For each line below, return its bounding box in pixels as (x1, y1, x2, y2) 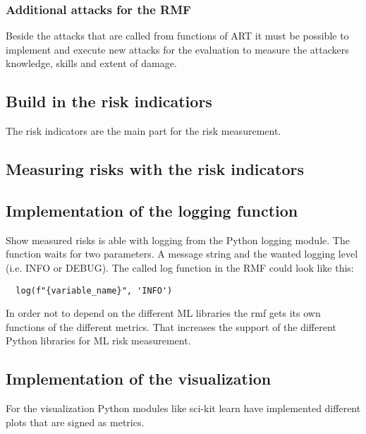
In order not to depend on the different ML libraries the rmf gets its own (6, 306, 321, 320)
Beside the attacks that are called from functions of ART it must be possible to (6, 28, 349, 43)
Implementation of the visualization (6, 368, 272, 390)
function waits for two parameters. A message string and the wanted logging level (6, 246, 358, 261)
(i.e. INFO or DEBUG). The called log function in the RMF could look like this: (6, 260, 354, 275)
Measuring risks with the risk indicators (6, 158, 304, 180)
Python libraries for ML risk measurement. (6, 333, 191, 348)
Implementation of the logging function (6, 199, 298, 221)
